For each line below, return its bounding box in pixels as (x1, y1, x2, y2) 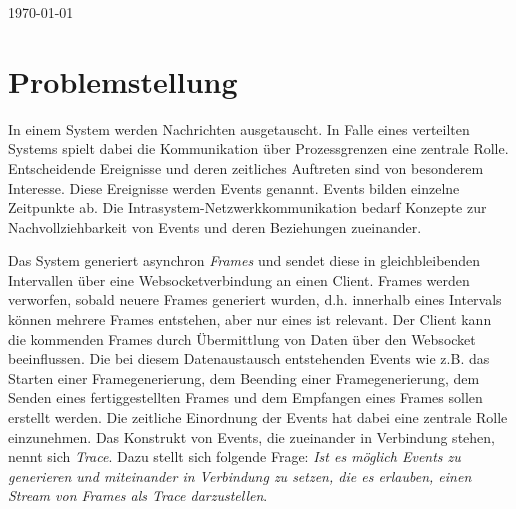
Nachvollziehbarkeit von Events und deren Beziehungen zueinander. (8, 216, 422, 237)
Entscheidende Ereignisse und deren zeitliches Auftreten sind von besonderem (8, 157, 484, 178)
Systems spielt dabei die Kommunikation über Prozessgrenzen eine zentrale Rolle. (8, 138, 509, 159)
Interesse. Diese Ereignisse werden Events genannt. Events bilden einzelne (8, 177, 460, 198)
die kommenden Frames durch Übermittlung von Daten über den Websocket (8, 328, 476, 349)
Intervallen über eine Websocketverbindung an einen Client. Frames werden (8, 269, 470, 290)
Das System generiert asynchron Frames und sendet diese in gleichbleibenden (8, 250, 481, 271)
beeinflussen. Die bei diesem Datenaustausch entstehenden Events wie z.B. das (8, 348, 490, 369)
